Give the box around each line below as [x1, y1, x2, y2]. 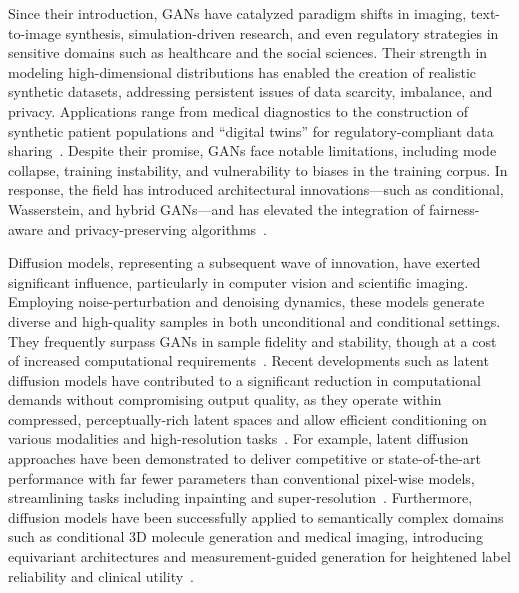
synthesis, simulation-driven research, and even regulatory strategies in [65, 22, 499, 43]
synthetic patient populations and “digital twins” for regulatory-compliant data [8, 120, 494, 141]
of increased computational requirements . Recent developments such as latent [8, 350, 489, 371]
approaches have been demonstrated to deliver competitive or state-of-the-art [8, 448, 481, 469]
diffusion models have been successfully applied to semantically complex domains [8, 506, 504, 527]
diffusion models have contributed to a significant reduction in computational [8, 369, 481, 390]
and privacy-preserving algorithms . [47, 218, 267, 239]
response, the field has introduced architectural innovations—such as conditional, [8, 179, 504, 200]
